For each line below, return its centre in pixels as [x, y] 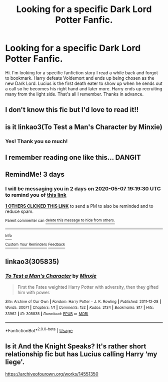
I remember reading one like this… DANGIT [73, 157]
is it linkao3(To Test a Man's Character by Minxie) [84, 127]
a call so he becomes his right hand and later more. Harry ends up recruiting [84, 88]
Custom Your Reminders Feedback [35, 244]
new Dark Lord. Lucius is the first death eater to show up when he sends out [84, 83]
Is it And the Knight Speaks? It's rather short [76, 346]
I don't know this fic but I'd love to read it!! [72, 110]
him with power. [34, 292]
